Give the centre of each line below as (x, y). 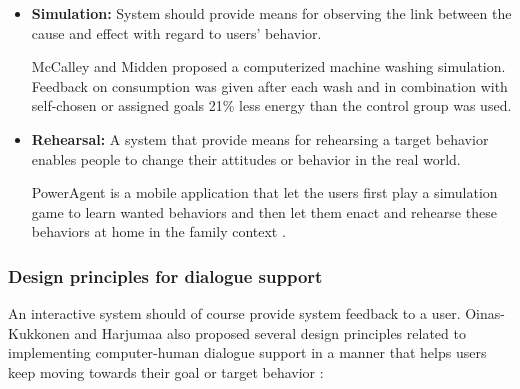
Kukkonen (39, 332)
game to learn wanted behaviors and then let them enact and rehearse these (264, 211)
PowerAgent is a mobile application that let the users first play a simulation (264, 192)
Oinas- (485, 313)
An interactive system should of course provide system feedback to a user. (234, 313)
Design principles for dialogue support (165, 275)
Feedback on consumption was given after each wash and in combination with (269, 85)
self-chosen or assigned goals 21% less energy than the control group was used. (271, 105)
